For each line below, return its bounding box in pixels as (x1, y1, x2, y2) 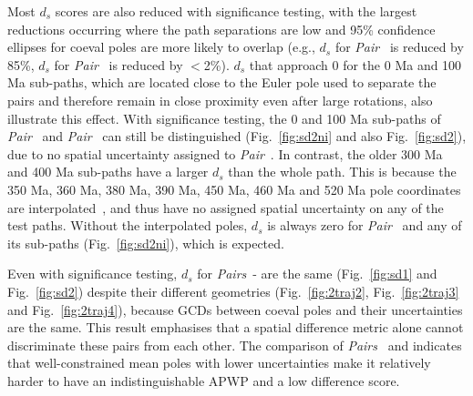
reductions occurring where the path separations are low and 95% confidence (7, 19, 436, 38)
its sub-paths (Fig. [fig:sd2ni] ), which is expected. (7, 233, 284, 252)
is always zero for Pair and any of (267, 216, 462, 235)
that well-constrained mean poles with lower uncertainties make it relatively (7, 353, 431, 372)
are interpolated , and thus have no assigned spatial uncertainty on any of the (7, 198, 444, 217)
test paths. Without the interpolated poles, (7, 216, 248, 235)
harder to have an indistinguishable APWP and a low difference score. (7, 371, 400, 390)
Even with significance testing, (7, 264, 178, 283)
